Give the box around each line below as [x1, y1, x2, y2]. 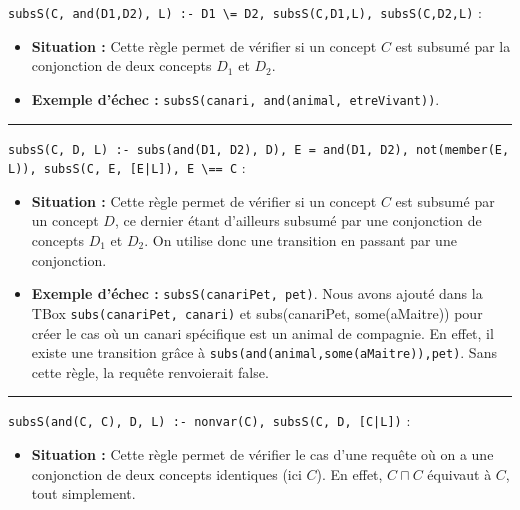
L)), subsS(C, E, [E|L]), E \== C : [8, 157, 246, 178]
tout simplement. [31, 483, 136, 504]
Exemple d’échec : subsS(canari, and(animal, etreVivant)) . [31, 88, 440, 109]
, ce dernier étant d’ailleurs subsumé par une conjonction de [114, 210, 482, 231]
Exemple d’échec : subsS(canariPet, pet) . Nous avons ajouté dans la [31, 283, 483, 304]
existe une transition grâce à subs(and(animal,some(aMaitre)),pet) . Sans [31, 342, 497, 363]
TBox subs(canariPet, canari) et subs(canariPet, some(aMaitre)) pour [31, 302, 483, 323]
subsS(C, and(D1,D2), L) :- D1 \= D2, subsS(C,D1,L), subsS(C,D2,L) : [8, 2, 482, 22]
